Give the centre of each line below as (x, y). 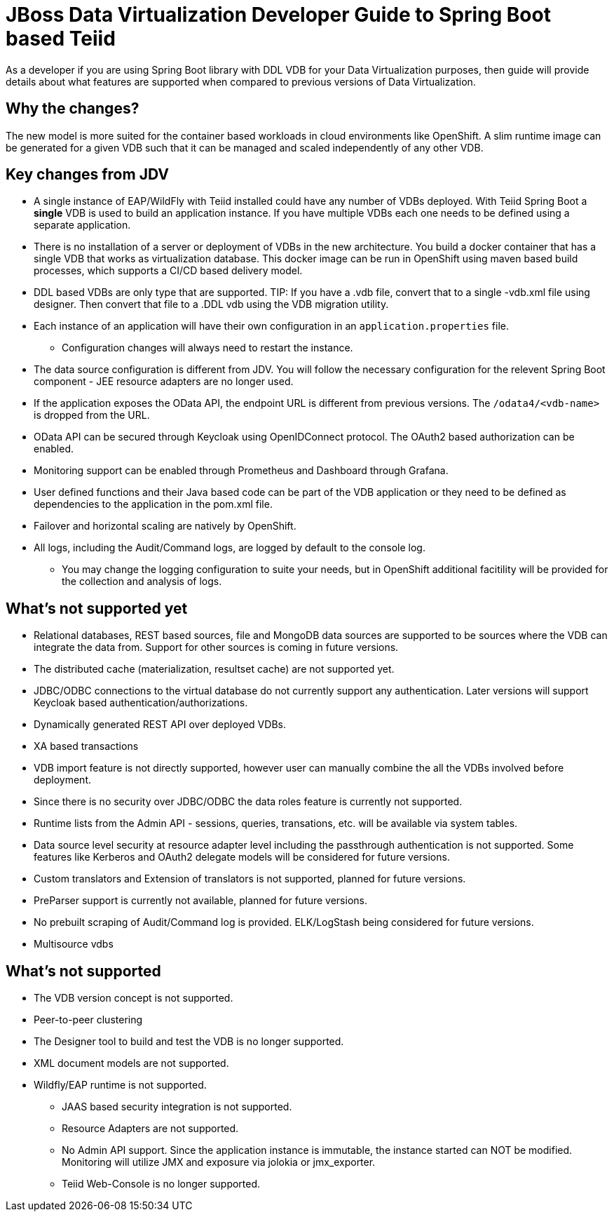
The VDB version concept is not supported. (134, 998)
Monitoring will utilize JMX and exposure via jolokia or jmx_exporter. (219, 1162)
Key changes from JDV (87, 175)
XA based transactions (86, 746)
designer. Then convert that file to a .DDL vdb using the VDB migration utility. (211, 304)
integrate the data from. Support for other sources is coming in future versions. (216, 647)
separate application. (82, 225)
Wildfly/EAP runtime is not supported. (120, 1085)
